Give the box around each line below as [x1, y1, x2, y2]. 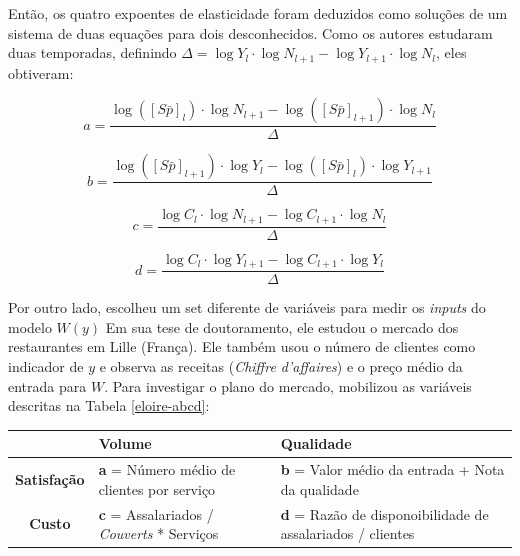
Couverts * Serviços [98, 523, 219, 544]
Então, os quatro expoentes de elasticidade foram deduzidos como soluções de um [8, 3, 508, 23]
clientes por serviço [98, 478, 216, 499]
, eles [436, 42, 467, 63]
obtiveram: [8, 62, 74, 83]
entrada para [8, 375, 87, 396]
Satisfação [15, 468, 85, 489]
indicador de [8, 356, 84, 377]
